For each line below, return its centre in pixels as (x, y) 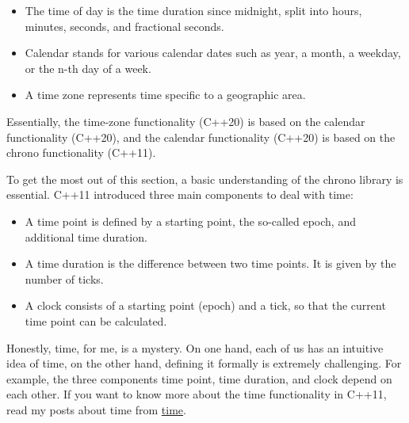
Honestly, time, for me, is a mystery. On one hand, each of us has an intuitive (195, 347)
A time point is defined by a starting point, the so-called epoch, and (190, 221)
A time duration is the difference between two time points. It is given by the (210, 263)
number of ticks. (64, 278)
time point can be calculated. (96, 320)
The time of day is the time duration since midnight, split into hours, (193, 10)
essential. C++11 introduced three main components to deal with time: (180, 194)
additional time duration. (86, 236)
